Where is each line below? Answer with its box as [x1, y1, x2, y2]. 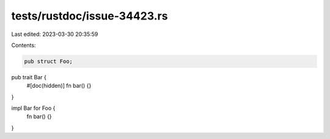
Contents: [11, 41, 36, 49]
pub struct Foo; [24, 58, 73, 65]
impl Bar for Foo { [11, 104, 56, 112]
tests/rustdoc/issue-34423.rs [11, 9, 168, 23]
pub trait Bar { [11, 73, 47, 80]
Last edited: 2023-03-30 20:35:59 [11, 30, 98, 38]
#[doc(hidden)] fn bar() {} [26, 82, 92, 90]
